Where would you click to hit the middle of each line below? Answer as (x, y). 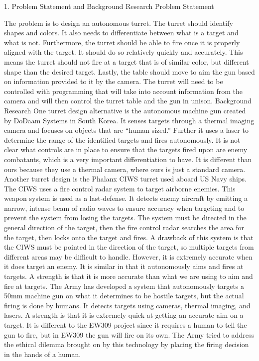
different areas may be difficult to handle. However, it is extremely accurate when (128, 256)
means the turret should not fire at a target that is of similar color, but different (127, 61)
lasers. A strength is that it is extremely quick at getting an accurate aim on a (124, 315)
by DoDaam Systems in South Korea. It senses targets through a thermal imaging (129, 120)
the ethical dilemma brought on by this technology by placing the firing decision (127, 344)
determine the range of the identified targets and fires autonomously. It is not (122, 139)
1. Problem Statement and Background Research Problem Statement (109, 6)
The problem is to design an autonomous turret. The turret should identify (119, 23)
